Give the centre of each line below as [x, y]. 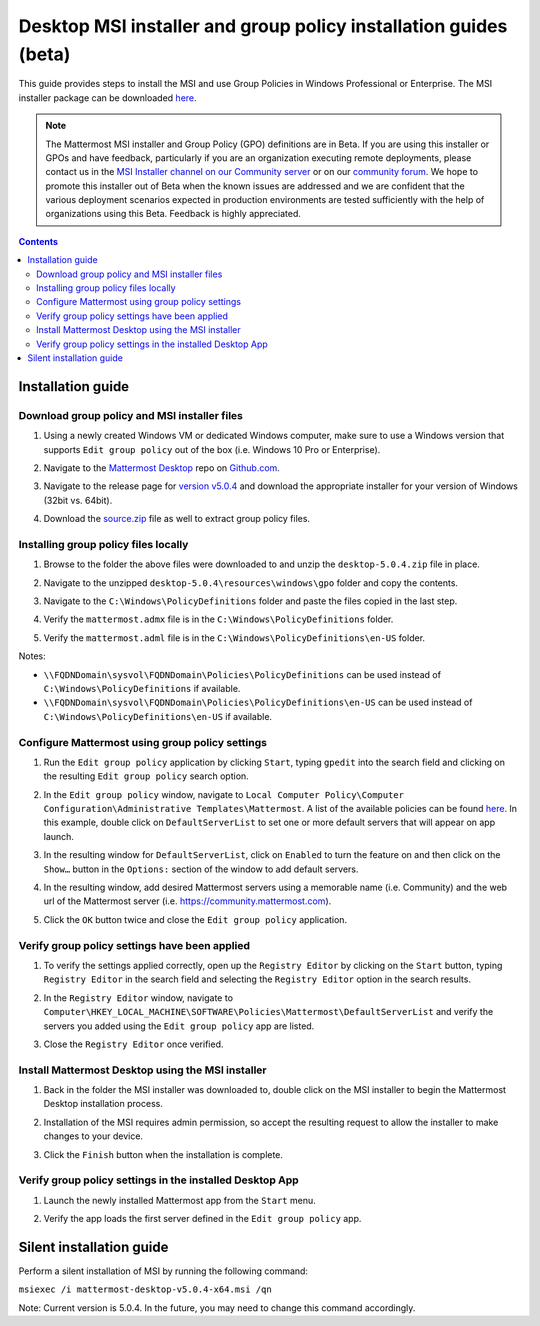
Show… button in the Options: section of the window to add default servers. [201, 869]
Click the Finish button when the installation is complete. [163, 1154]
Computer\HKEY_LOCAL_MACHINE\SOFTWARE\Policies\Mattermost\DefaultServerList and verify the [268, 1012]
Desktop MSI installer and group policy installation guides [263, 26]
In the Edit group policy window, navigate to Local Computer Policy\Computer [224, 794]
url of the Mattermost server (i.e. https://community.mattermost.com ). [187, 901]
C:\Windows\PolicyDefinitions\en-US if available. [158, 716]
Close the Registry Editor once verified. [133, 1044]
